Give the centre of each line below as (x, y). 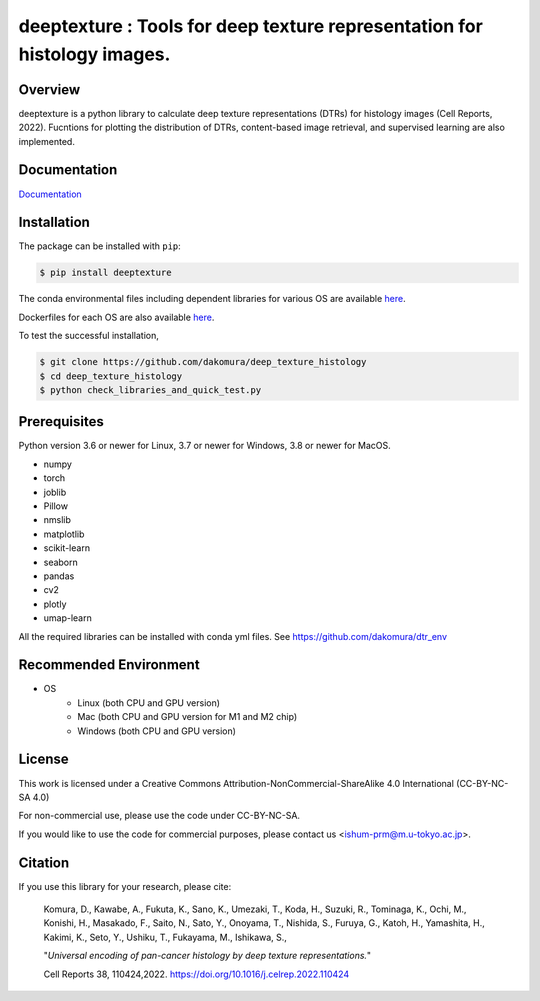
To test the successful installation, (89, 336)
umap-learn (67, 618)
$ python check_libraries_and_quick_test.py (150, 389)
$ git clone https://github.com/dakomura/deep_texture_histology (203, 362)
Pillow (56, 506)
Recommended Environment (109, 665)
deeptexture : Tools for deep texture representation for (251, 26)
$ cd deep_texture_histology (111, 376)
